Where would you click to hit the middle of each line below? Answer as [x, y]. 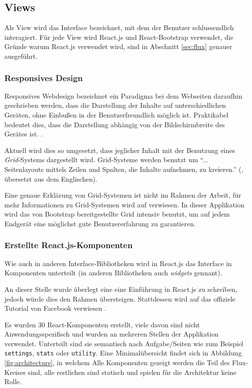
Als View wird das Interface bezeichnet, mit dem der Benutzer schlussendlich [119, 27]
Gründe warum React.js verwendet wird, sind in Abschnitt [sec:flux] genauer [118, 46]
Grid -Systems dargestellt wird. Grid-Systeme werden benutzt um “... [106, 160]
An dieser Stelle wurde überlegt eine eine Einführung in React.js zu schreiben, [121, 289]
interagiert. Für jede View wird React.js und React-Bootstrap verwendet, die [119, 37]
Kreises [15, 372]
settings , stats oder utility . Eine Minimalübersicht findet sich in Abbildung [123, 353]
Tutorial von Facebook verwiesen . [55, 308]
